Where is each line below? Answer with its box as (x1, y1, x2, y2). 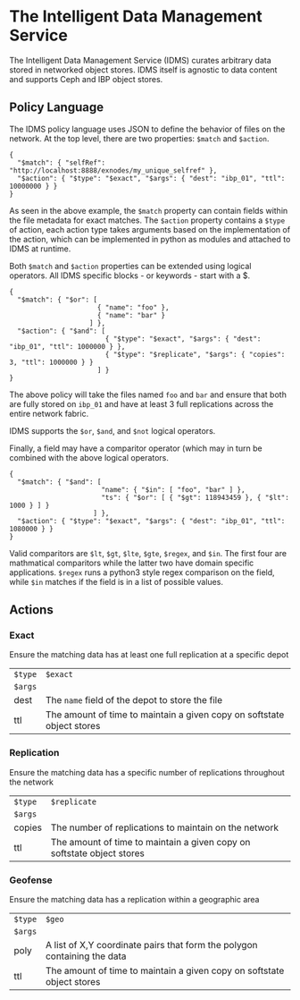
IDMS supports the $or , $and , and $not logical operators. (9, 425, 216, 436)
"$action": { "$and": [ (17, 326, 105, 335)
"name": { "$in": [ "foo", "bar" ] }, (101, 485, 246, 494)
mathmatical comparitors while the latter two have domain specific (9, 557, 254, 568)
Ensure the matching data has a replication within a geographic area (9, 894, 260, 905)
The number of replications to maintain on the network (50, 821, 279, 834)
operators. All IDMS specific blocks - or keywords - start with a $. (9, 270, 251, 281)
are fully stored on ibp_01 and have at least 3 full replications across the (9, 398, 274, 409)
